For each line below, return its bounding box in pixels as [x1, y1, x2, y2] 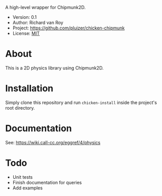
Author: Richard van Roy [12, 20, 63, 25]
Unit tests [12, 174, 33, 180]
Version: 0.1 [12, 14, 37, 20]
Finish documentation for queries [12, 179, 82, 185]
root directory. [5, 105, 35, 111]
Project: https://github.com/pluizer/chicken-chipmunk [12, 25, 125, 31]
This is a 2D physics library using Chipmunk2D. [5, 64, 104, 71]
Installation [5, 83, 54, 94]
